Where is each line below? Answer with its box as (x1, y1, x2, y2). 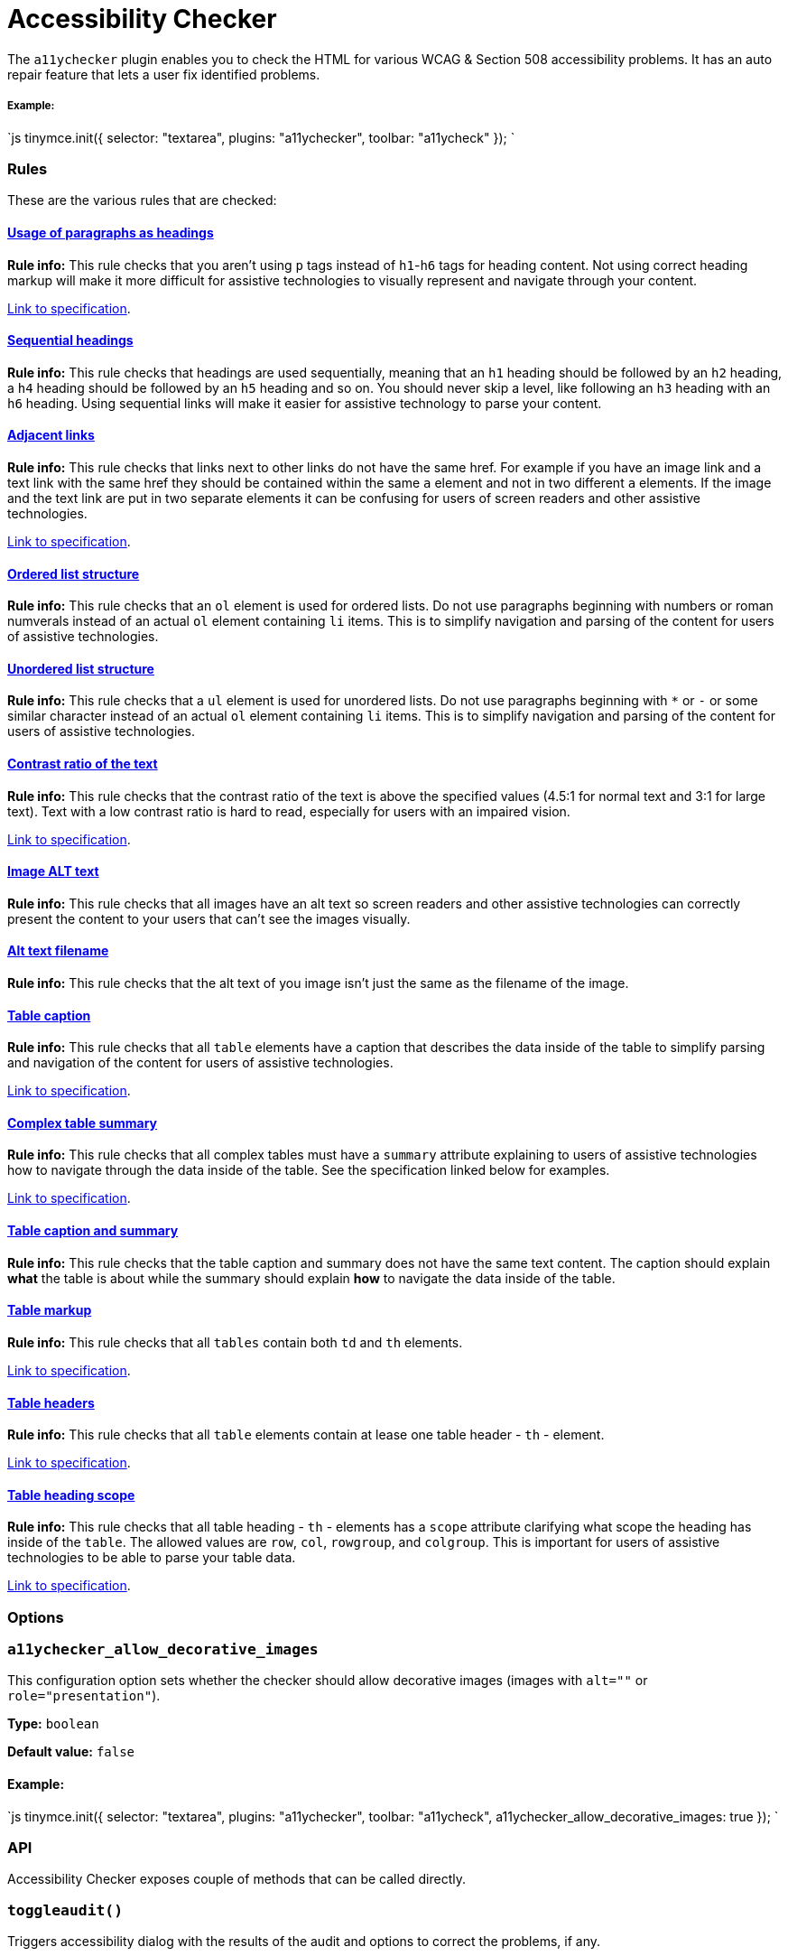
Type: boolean (7, 1716, 99, 1732)
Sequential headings (7, 332, 134, 349)
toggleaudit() (7, 1901, 124, 1919)
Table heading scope (7, 1486, 135, 1503)
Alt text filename (7, 943, 109, 959)
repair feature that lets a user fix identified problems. (7, 66, 320, 82)
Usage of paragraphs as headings (7, 224, 214, 240)
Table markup (7, 1302, 92, 1318)
